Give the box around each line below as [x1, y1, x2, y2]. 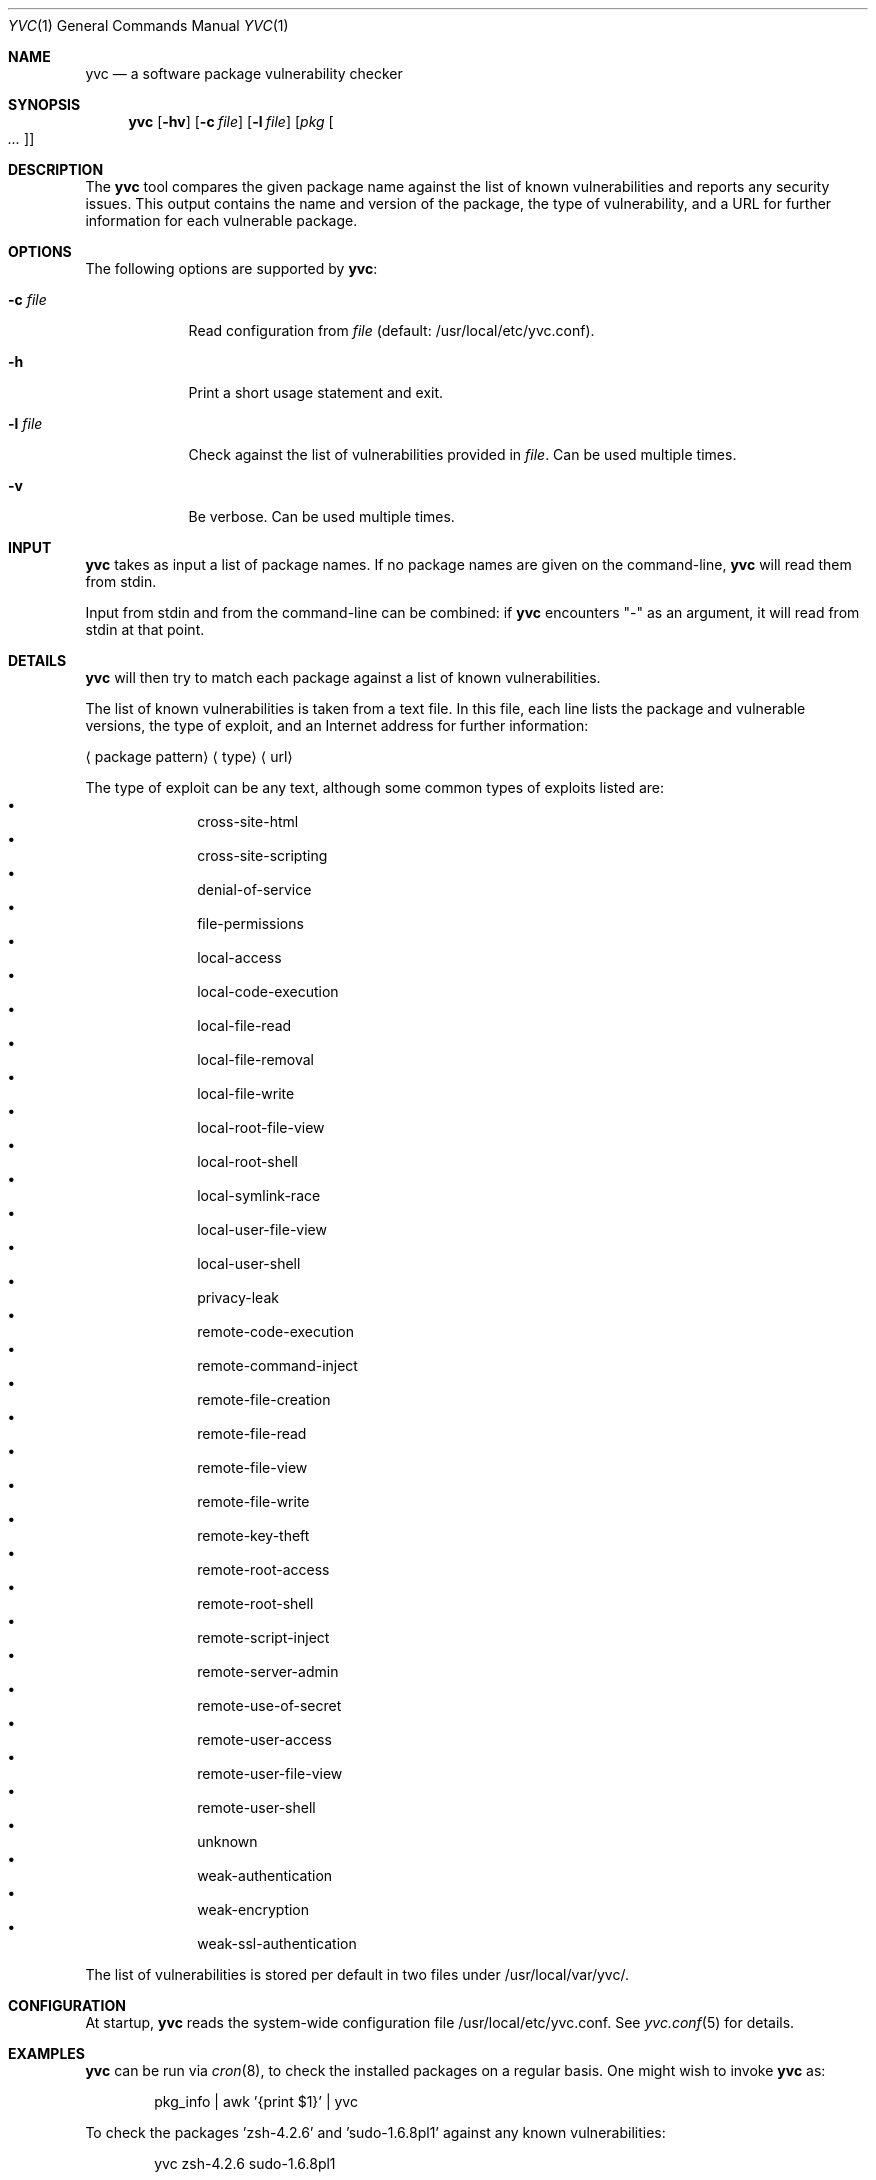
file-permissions [197, 915, 304, 932]
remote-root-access [197, 1561, 330, 1578]
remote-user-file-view [197, 1765, 343, 1782]
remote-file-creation [197, 1391, 331, 1408]
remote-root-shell [197, 1595, 314, 1612]
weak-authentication [197, 1867, 333, 1884]
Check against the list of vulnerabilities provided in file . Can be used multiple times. [188, 446, 737, 463]
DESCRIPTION [8, 161, 104, 178]
